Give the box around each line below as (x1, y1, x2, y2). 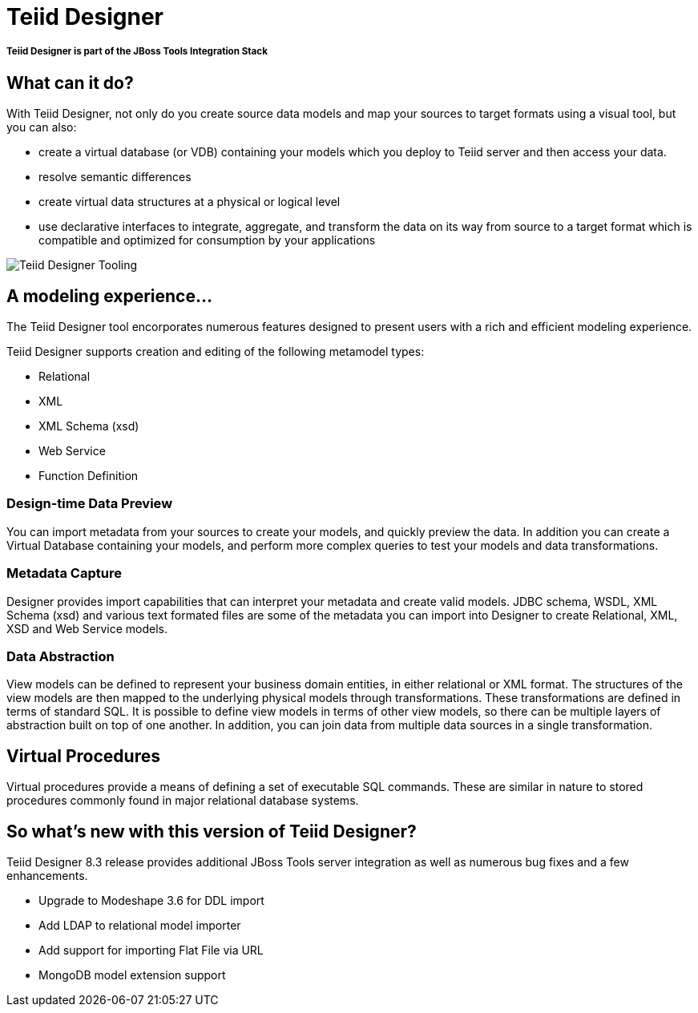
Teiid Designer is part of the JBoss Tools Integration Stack (6, 46, 268, 58)
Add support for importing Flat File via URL (38, 942, 264, 957)
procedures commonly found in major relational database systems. (6, 793, 359, 808)
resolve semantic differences (38, 170, 192, 184)
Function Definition (38, 469, 139, 483)
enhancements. (6, 868, 88, 882)
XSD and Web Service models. (6, 621, 168, 636)
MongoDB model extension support (38, 967, 226, 982)
